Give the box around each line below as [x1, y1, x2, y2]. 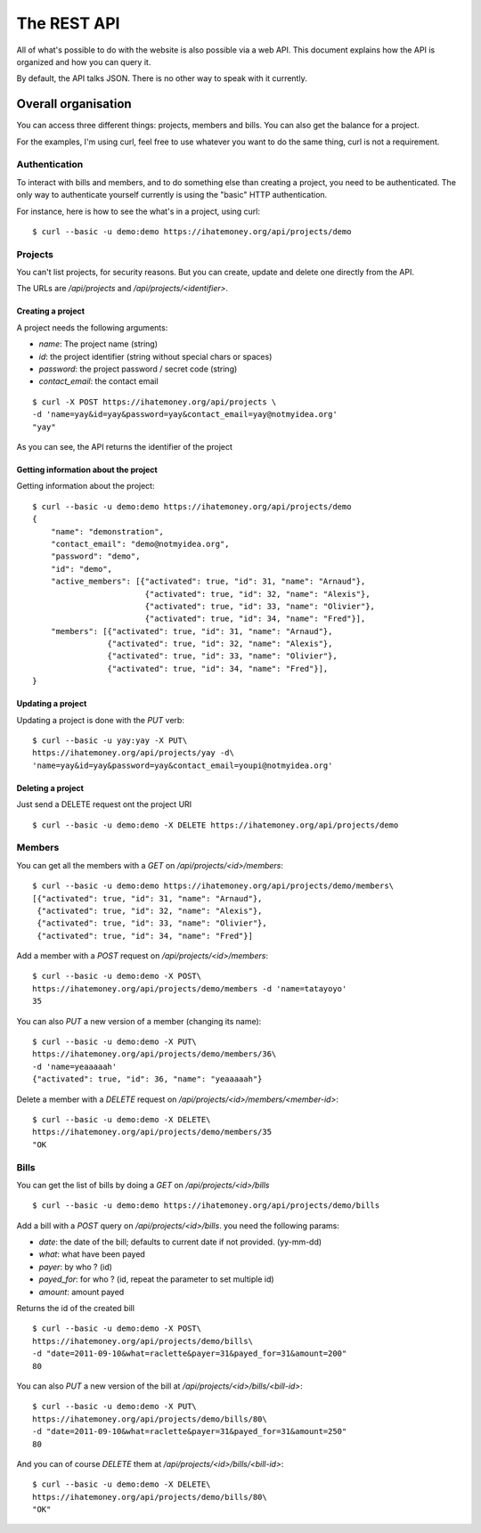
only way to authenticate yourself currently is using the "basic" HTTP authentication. [16, 190, 328, 200]
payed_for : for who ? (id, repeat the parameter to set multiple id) [38, 1274, 275, 1284]
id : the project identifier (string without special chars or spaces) [38, 351, 273, 362]
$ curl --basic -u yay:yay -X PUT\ [32, 736, 188, 746]
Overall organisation [16, 96, 133, 111]
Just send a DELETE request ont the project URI [16, 799, 192, 810]
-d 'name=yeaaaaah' [32, 1061, 118, 1072]
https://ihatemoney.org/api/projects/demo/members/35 [32, 1127, 272, 1138]
